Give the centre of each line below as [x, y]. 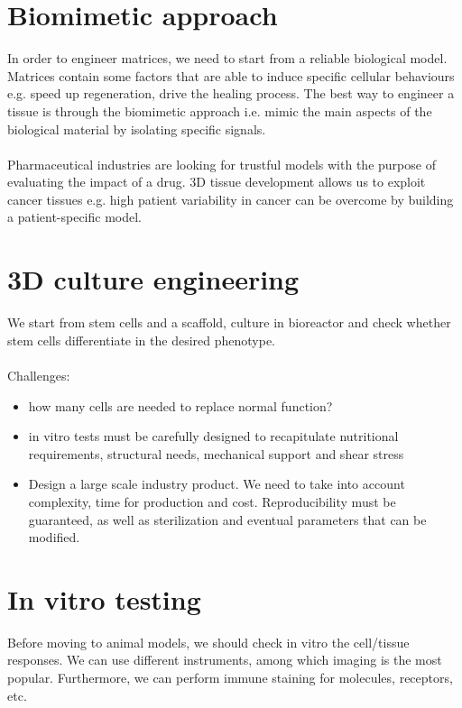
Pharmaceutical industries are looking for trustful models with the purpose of [222, 164]
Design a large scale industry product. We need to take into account [217, 484]
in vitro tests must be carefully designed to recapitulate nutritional [213, 436]
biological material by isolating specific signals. [137, 129]
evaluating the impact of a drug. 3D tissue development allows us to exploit [217, 182]
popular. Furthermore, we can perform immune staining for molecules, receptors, [230, 678]
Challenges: [39, 375]
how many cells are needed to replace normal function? [180, 405]
